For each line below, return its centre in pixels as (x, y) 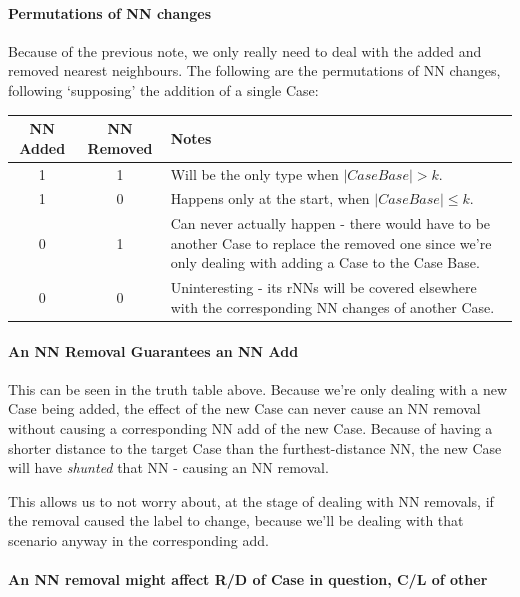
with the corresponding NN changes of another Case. (332, 306)
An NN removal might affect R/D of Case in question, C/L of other (248, 579)
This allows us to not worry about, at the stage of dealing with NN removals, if (251, 500)
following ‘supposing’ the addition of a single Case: (163, 89)
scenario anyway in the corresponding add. (138, 539)
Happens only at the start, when (270, 198)
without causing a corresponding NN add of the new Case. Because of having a (250, 427)
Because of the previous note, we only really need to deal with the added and (245, 50)
